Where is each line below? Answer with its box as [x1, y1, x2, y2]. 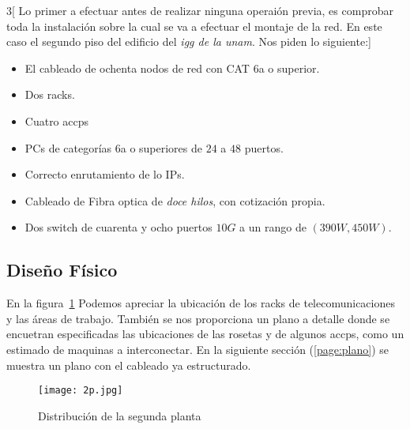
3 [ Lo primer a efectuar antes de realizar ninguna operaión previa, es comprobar [6, 2, 393, 18]
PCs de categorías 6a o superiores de [24, 139, 203, 156]
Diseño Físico [6, 258, 118, 282]
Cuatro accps [24, 112, 89, 129]
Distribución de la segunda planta [38, 407, 201, 423]
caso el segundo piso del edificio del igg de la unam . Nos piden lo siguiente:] [6, 33, 371, 50]
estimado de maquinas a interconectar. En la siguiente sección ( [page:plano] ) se [6, 341, 389, 357]
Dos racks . [24, 86, 75, 103]
